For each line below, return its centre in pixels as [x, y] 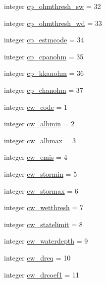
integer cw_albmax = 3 [40, 140]
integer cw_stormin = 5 [41, 173]
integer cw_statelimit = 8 [43, 224]
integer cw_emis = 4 [36, 157]
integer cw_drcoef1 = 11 [42, 274]
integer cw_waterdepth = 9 [46, 241]
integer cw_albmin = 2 [39, 124]
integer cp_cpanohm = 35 [44, 56]
